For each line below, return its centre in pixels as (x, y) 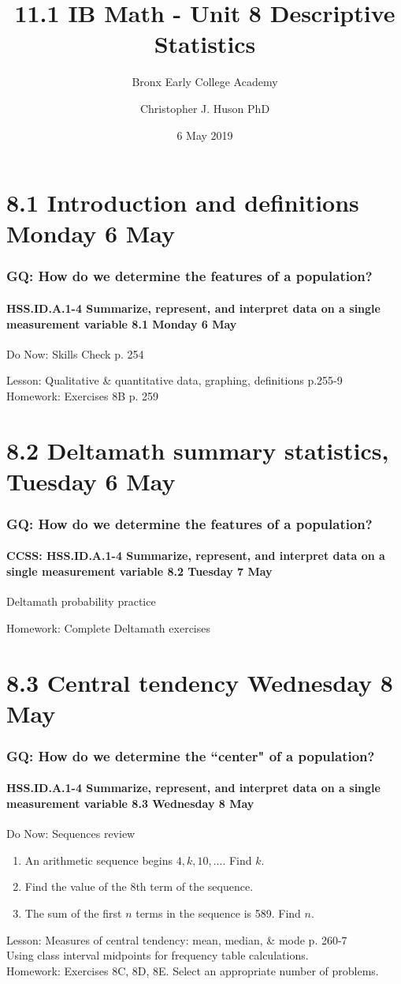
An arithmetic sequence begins (99, 860)
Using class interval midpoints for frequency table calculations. (158, 955)
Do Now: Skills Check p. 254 (75, 353)
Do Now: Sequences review (71, 834)
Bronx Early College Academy (205, 82)
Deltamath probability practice (81, 601)
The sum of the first (73, 913)
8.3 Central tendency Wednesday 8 (200, 682)
